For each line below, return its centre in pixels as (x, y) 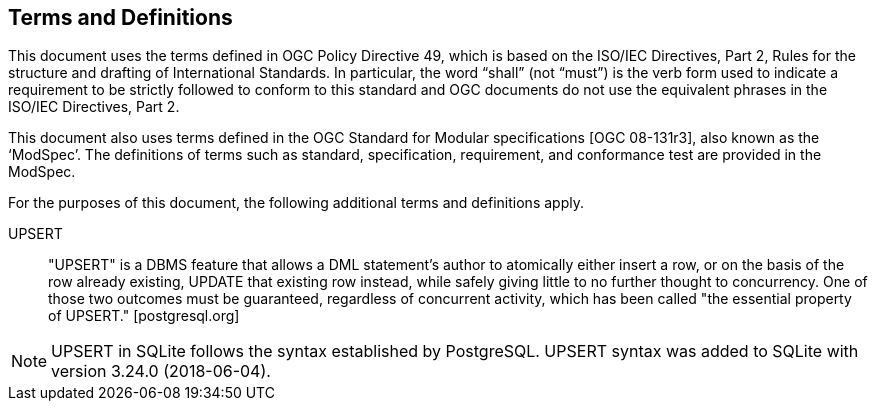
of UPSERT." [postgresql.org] (144, 316)
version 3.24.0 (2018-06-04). (161, 371)
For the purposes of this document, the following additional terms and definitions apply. (296, 203)
